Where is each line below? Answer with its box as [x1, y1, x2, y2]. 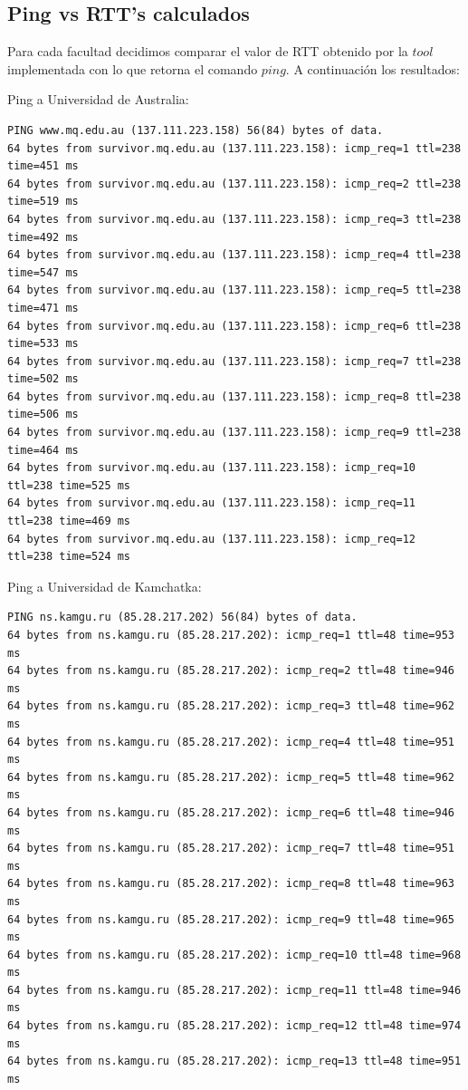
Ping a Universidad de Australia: [7, 90, 189, 109]
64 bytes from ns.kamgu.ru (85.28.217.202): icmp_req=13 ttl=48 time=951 [7, 1055, 462, 1068]
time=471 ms [7, 301, 79, 314]
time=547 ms [7, 265, 79, 279]
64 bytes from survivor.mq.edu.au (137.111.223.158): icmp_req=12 [7, 532, 416, 545]
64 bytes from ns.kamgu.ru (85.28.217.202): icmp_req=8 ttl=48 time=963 [7, 877, 454, 891]
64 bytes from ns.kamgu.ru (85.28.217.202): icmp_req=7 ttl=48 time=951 [7, 842, 454, 855]
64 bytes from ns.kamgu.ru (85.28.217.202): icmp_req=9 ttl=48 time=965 [7, 912, 454, 926]
